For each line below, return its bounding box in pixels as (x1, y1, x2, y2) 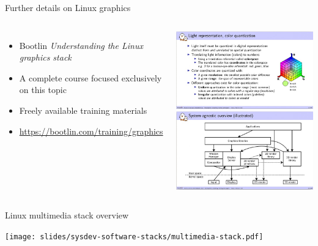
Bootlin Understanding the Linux (19, 39, 143, 51)
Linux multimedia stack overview (5, 209, 129, 222)
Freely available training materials (19, 103, 147, 116)
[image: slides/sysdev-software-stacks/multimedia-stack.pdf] (5, 232, 264, 241)
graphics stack (19, 51, 72, 64)
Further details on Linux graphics (5, 1, 131, 13)
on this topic (19, 83, 67, 96)
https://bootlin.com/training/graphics (19, 124, 163, 137)
